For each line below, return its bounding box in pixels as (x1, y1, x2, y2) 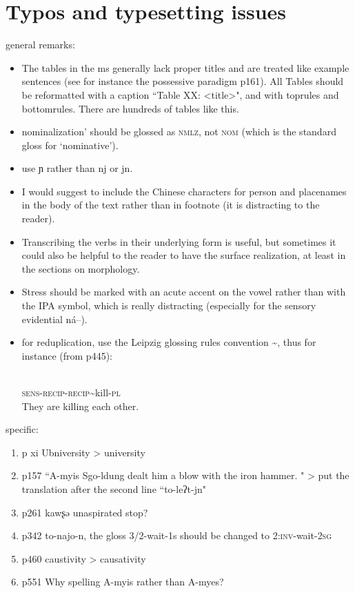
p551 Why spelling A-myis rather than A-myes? (21, 574, 224, 589)
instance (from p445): (21, 348, 112, 362)
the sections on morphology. (21, 261, 140, 275)
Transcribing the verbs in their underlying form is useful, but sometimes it (21, 234, 336, 249)
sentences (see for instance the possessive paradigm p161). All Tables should (21, 74, 344, 88)
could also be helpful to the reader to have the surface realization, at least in (21, 248, 346, 262)
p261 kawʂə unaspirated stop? (21, 505, 148, 519)
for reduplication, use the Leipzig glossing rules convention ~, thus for (21, 335, 316, 349)
